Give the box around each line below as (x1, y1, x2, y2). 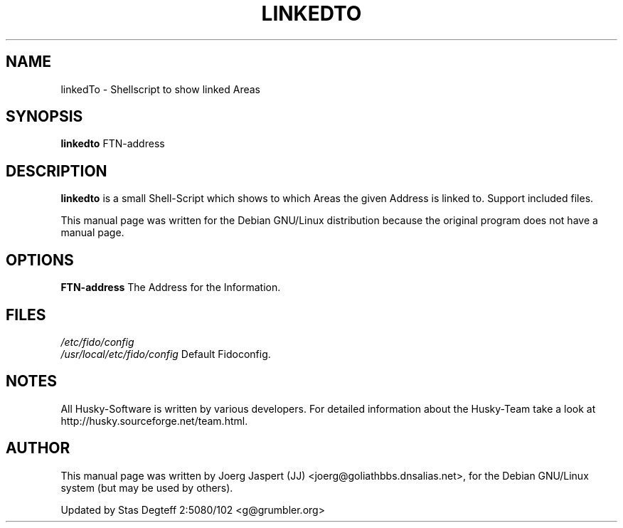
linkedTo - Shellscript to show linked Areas (60, 83, 260, 95)
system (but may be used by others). (60, 481, 233, 494)
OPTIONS (6, 250, 74, 269)
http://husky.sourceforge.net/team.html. (60, 414, 248, 427)
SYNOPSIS (6, 107, 83, 126)
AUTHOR (6, 439, 70, 458)
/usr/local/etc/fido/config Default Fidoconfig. (60, 347, 271, 360)
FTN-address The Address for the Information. (60, 281, 281, 294)
